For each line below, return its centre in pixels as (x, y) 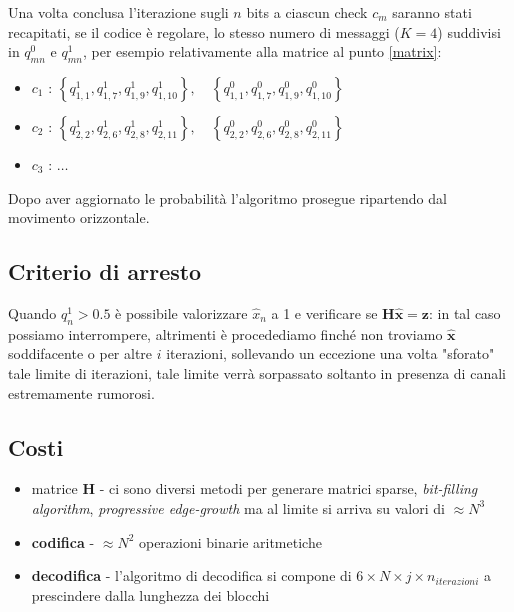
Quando (32, 312)
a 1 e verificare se (324, 312)
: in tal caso (465, 312)
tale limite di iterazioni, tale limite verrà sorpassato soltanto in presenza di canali (257, 372)
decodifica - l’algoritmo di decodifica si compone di (191, 575)
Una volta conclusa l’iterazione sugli (118, 12)
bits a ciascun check (307, 12)
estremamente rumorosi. (81, 392)
